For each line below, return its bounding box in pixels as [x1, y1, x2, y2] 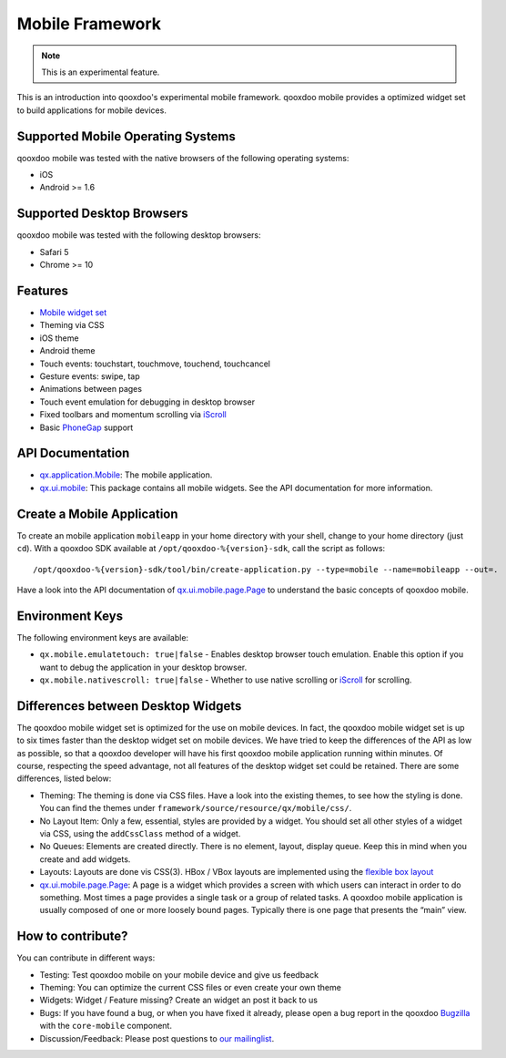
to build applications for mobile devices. [16, 105, 167, 116]
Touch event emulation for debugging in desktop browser [39, 396, 255, 407]
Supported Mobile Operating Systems [16, 128, 237, 144]
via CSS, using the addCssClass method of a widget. [39, 828, 241, 838]
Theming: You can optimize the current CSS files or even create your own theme [39, 982, 341, 993]
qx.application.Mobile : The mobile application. [39, 469, 213, 480]
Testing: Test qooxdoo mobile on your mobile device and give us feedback [39, 969, 319, 980]
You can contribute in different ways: [16, 952, 156, 963]
